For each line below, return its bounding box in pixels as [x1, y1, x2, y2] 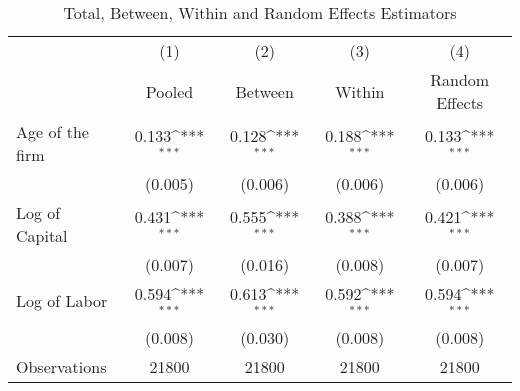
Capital [16, 224, 68, 247]
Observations [16, 354, 107, 378]
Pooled [145, 79, 194, 103]
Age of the [16, 120, 89, 143]
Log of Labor [16, 289, 108, 313]
